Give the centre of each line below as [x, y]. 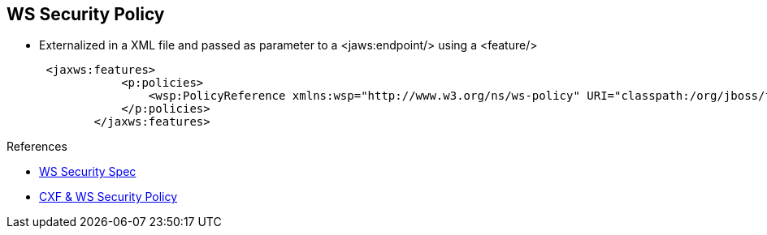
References [37, 147]
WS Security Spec [88, 172]
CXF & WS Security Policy [108, 197]
